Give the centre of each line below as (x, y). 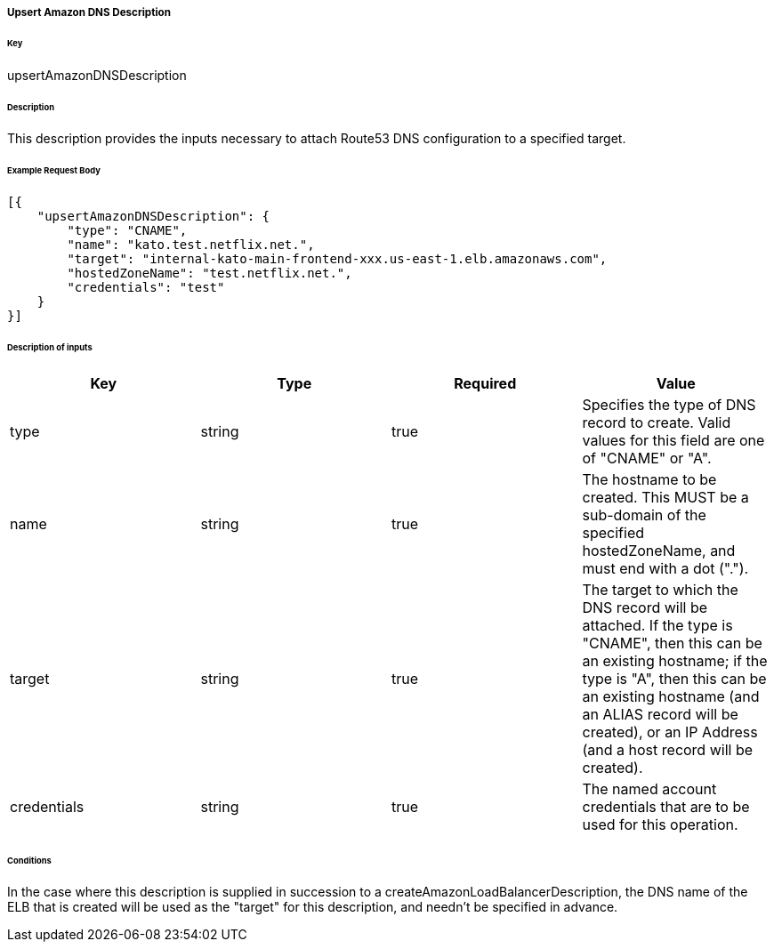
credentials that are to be (666, 806)
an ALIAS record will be (660, 714)
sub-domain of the (644, 515)
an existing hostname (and (671, 696)
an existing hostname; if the (675, 660)
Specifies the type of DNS (669, 404)
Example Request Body (54, 171)
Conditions (29, 860)
